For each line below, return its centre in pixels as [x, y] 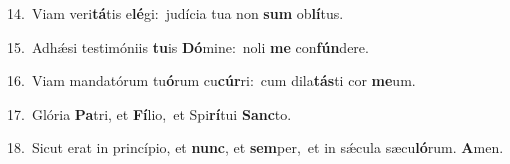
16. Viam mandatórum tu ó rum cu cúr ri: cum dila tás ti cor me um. [211, 80]
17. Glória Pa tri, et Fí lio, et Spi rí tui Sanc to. [149, 113]
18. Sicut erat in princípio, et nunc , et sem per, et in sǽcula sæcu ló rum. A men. [255, 147]
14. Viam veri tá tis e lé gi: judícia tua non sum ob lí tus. [175, 13]
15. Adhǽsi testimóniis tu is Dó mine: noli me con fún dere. [188, 46]
